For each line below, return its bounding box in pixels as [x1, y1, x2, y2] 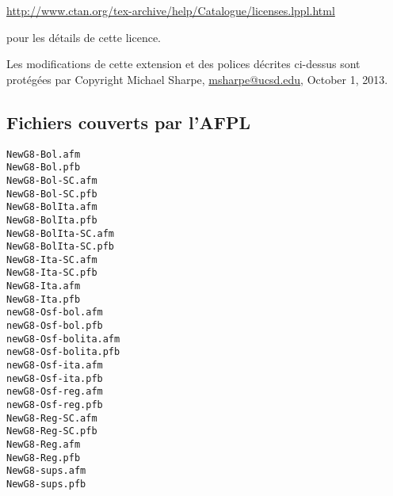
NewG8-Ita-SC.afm [6, 254, 97, 265]
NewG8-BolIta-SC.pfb [6, 241, 115, 253]
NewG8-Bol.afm [6, 148, 81, 160]
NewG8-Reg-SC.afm [6, 412, 97, 424]
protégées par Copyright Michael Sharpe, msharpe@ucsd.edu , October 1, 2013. [6, 71, 388, 87]
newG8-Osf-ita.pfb [6, 372, 103, 384]
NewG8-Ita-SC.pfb [6, 267, 97, 279]
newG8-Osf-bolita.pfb [6, 346, 120, 358]
